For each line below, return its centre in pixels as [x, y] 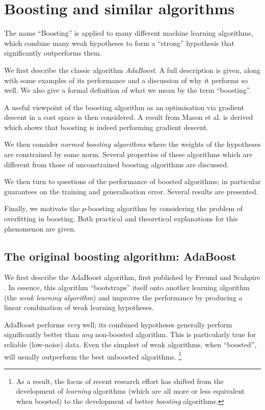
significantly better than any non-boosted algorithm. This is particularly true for [130, 334]
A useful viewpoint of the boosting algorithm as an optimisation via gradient [124, 107]
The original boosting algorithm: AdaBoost [120, 256]
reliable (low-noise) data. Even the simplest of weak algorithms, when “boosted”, [130, 344]
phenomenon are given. [40, 228]
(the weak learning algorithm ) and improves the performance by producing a [123, 297]
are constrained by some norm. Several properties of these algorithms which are [128, 154]
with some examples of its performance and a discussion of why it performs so [126, 80]
